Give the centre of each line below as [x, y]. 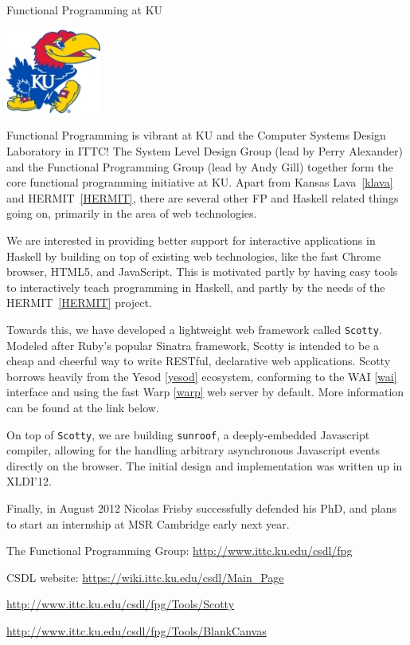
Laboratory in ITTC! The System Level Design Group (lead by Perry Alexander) [205, 150]
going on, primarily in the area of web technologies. [132, 213]
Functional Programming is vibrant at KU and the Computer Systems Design [196, 135]
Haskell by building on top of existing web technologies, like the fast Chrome [194, 256]
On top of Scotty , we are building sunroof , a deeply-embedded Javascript [188, 434]
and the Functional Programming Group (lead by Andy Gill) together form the [200, 166]
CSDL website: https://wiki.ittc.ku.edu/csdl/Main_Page [145, 577]
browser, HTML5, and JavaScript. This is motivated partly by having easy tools [202, 271]
